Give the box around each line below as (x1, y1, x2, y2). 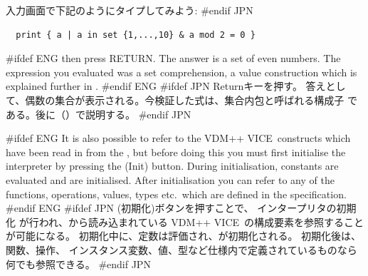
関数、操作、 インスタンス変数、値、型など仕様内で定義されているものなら (6, 242, 357, 257)
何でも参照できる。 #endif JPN (6, 256, 151, 271)
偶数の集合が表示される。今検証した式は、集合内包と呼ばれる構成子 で (25, 92, 357, 107)
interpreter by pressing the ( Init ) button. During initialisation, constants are (6, 158, 339, 173)
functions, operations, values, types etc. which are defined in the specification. (6, 186, 347, 201)
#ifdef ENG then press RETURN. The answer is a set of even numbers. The (6, 51, 341, 66)
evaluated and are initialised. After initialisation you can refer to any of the (6, 172, 335, 187)
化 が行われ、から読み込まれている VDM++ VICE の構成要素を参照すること (6, 214, 364, 229)
